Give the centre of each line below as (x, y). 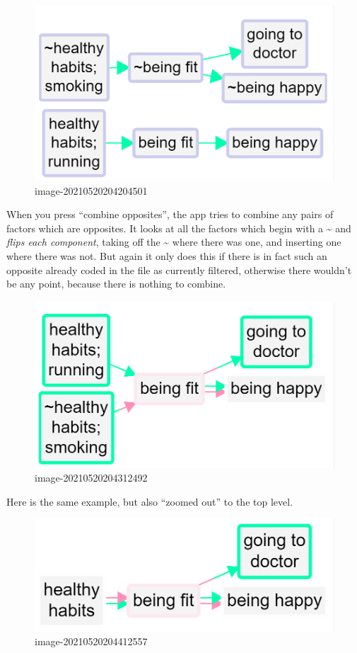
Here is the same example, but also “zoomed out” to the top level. (150, 501)
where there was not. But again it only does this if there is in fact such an (167, 255)
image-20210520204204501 (91, 190)
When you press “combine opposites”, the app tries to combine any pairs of (170, 214)
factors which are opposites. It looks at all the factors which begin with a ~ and (179, 228)
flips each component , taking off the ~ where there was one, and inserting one (174, 242)
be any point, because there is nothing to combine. (116, 284)
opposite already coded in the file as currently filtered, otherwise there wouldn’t (179, 269)
